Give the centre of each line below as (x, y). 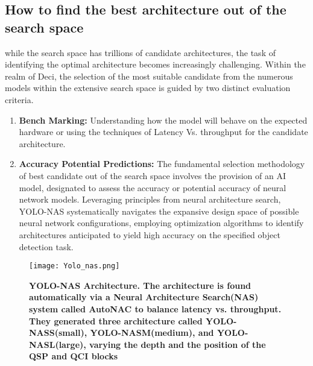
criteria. (19, 99)
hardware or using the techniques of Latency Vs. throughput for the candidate (163, 132)
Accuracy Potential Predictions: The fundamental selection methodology (162, 164)
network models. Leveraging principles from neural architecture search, (150, 199)
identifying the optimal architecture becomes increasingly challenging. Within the (155, 64)
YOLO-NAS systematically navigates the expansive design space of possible (159, 211)
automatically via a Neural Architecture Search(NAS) (144, 297)
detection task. (46, 246)
